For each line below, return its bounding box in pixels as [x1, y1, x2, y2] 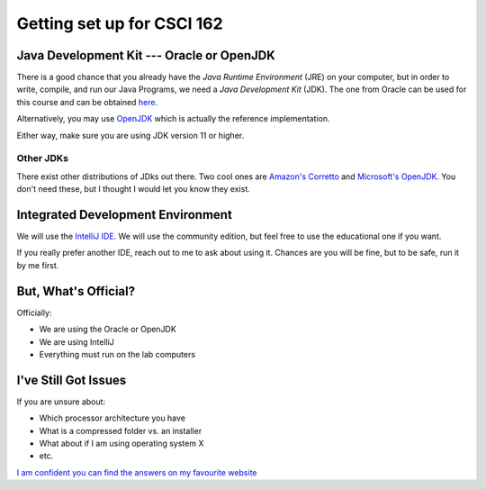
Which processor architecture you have [39, 412, 186, 423]
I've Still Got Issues [16, 372, 127, 387]
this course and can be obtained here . [16, 96, 158, 107]
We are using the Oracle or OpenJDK [39, 324, 177, 335]
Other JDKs [16, 152, 69, 165]
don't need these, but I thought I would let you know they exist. [16, 184, 251, 195]
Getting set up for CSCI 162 [16, 14, 224, 33]
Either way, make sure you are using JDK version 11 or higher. [16, 130, 245, 140]
